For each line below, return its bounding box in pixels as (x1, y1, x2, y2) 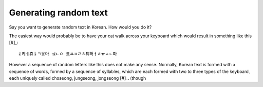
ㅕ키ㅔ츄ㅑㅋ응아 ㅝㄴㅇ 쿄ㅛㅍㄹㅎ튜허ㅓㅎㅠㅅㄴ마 (18, 51, 117, 57)
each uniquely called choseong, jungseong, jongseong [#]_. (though (9, 75, 146, 81)
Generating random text (9, 7, 108, 18)
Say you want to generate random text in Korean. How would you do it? (9, 24, 152, 30)
